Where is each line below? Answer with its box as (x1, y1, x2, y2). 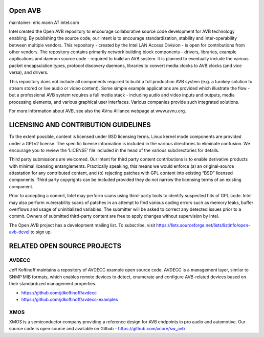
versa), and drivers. (9, 69, 48, 75)
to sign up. (30, 229, 52, 235)
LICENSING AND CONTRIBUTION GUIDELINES (9, 121, 151, 129)
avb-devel (9, 229, 30, 235)
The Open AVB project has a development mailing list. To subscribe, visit (9, 222, 155, 228)
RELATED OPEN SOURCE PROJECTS (9, 242, 122, 250)
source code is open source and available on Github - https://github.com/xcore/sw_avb (9, 326, 185, 332)
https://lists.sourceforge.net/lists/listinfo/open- (156, 222, 250, 228)
